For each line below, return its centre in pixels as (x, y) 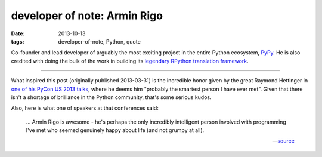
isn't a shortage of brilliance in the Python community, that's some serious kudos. (111, 97)
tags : (18, 41)
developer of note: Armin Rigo (87, 16)
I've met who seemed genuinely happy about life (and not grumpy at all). (115, 130)
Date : (18, 33)
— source (283, 141)
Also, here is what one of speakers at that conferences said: (85, 108)
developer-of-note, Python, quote (100, 41)
